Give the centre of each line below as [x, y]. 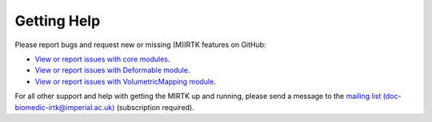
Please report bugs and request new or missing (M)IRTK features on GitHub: [141, 45]
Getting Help [58, 21]
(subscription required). [156, 107]
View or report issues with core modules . [102, 59]
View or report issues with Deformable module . [112, 70]
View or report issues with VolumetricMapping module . [125, 81]
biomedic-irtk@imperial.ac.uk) [65, 107]
